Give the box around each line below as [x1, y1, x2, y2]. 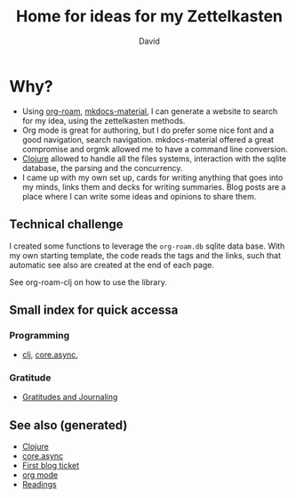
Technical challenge [9, 216, 124, 233]
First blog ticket [21, 461, 80, 471]
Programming [9, 329, 69, 341]
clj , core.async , [21, 349, 78, 360]
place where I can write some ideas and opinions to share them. [21, 191, 257, 201]
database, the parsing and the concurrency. [21, 162, 183, 173]
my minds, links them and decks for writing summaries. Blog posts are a [21, 181, 286, 192]
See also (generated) [9, 417, 128, 433]
